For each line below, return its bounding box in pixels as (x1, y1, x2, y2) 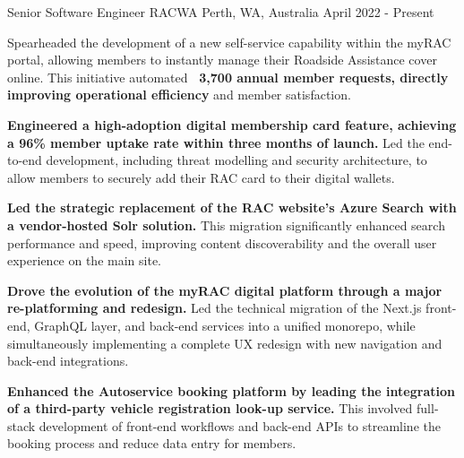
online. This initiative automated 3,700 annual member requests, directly (7, 67, 449, 86)
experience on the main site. (7, 251, 161, 270)
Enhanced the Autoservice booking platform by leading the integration (7, 381, 455, 400)
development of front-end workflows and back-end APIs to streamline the (39, 416, 441, 435)
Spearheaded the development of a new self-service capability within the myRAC (7, 32, 451, 51)
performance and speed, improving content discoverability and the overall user (7, 233, 437, 252)
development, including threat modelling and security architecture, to (46, 151, 427, 169)
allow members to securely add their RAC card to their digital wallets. (7, 168, 395, 186)
